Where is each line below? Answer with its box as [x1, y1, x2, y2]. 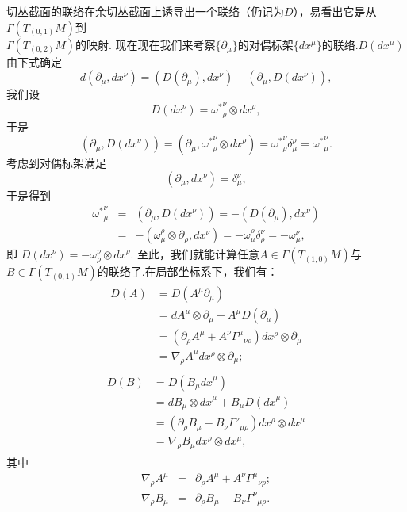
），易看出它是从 [293, 3, 377, 19]
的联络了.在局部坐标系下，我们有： [97, 263, 278, 280]
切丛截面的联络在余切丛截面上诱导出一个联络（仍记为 [6, 3, 284, 19]
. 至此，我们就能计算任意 [130, 246, 260, 262]
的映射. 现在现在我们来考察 [75, 36, 216, 52]
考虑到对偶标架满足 [6, 155, 106, 171]
